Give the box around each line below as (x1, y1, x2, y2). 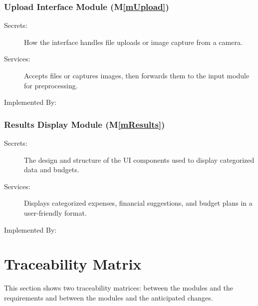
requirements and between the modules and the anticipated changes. (4, 292, 213, 303)
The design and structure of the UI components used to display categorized (24, 154, 255, 165)
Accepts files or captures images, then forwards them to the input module (24, 70, 250, 80)
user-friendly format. (24, 207, 87, 218)
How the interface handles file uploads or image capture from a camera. (24, 36, 243, 47)
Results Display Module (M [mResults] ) (4, 118, 165, 130)
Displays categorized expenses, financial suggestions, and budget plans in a (24, 198, 253, 208)
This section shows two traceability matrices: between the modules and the (4, 283, 233, 293)
